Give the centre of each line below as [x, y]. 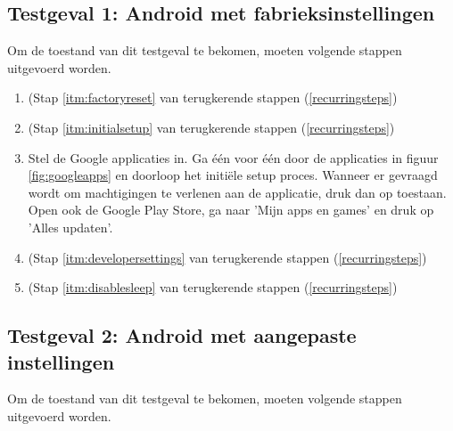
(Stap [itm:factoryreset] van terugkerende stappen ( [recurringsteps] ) [213, 98]
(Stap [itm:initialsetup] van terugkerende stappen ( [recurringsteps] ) [211, 127]
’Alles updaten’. [70, 227]
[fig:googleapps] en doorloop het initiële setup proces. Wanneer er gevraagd [233, 175]
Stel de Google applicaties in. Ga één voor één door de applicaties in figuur [233, 157]
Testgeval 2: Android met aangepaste [182, 335]
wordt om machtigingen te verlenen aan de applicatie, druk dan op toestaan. [237, 192]
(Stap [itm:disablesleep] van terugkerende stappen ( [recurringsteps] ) [213, 287]
